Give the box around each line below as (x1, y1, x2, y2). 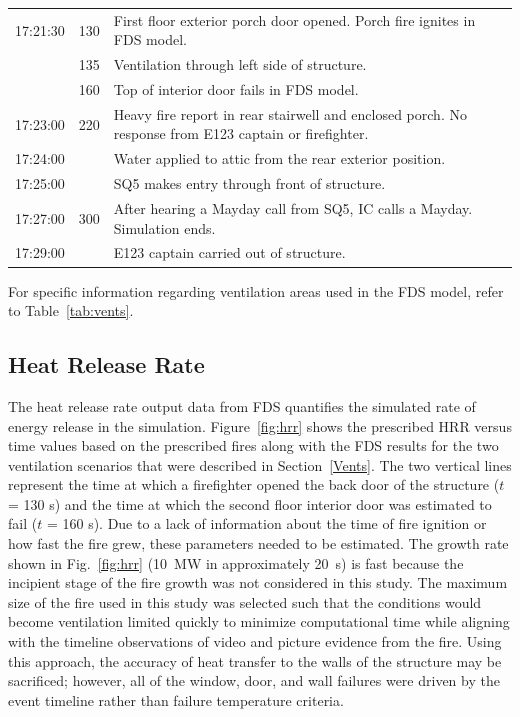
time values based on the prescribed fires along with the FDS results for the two (8, 435, 499, 456)
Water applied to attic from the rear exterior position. (113, 148, 446, 169)
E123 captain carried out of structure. (113, 242, 346, 263)
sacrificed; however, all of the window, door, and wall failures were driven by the (8, 670, 500, 691)
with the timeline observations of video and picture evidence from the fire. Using (8, 631, 502, 652)
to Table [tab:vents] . (8, 300, 134, 321)
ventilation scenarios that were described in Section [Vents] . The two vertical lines (8, 454, 512, 475)
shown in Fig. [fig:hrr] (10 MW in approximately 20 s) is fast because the (8, 552, 464, 573)
